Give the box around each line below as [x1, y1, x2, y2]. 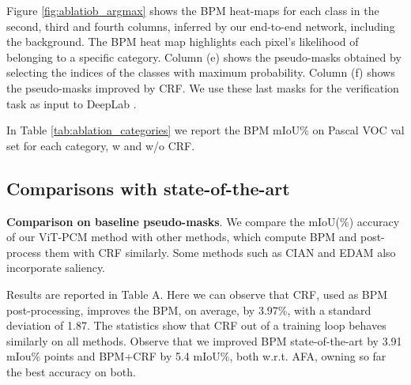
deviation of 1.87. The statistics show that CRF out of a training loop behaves [6, 317, 386, 334]
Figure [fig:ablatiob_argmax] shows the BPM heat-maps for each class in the [6, 2, 379, 18]
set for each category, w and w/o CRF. [6, 137, 195, 153]
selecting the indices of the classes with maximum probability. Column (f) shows [6, 64, 395, 81]
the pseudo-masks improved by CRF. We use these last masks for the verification [6, 79, 399, 96]
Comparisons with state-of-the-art [6, 176, 290, 200]
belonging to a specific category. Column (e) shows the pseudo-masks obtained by [6, 48, 402, 65]
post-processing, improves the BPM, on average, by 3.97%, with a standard [6, 301, 371, 318]
